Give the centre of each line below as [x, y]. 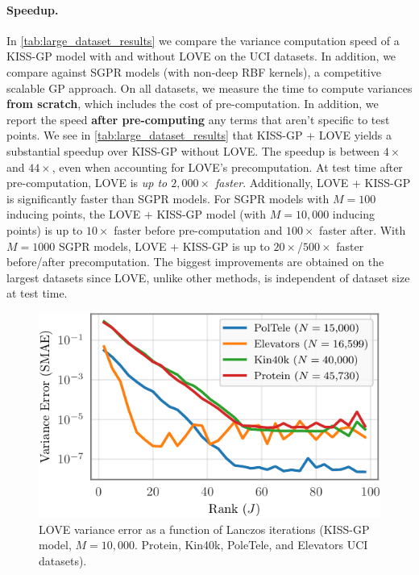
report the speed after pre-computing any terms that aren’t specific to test [198, 119]
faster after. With [363, 229]
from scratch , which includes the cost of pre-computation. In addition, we [193, 104]
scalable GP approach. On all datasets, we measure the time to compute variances [209, 87]
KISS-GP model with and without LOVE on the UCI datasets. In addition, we [201, 56]
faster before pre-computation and [198, 229]
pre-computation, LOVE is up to [87, 183]
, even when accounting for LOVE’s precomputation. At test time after [227, 167]
